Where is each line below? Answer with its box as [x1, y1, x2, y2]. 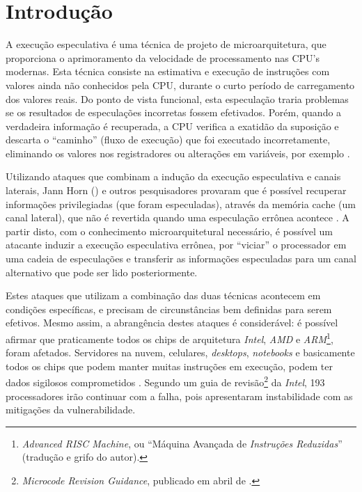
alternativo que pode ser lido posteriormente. [6, 264, 198, 279]
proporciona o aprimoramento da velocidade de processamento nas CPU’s [6, 50, 320, 65]
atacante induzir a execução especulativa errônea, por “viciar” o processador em [6, 237, 347, 252]
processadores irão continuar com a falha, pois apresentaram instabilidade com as [6, 388, 353, 403]
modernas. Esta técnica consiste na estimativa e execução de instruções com [6, 64, 330, 79]
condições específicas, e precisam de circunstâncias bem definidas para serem [6, 301, 332, 316]
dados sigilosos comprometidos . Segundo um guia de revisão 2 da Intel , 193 [6, 373, 325, 390]
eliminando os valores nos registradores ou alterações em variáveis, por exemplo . [6, 145, 350, 160]
